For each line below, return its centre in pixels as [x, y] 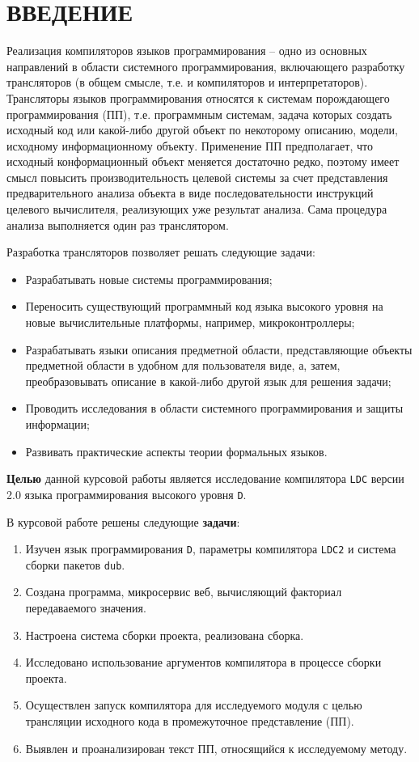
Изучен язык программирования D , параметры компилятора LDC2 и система [211, 549]
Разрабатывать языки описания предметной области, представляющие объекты [219, 349]
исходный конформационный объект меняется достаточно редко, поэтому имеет [203, 161]
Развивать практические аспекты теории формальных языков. [176, 451]
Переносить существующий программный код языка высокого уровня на [204, 306]
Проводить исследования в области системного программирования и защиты [214, 408]
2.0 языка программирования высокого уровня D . [127, 494]
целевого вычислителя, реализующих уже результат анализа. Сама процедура [197, 209]
